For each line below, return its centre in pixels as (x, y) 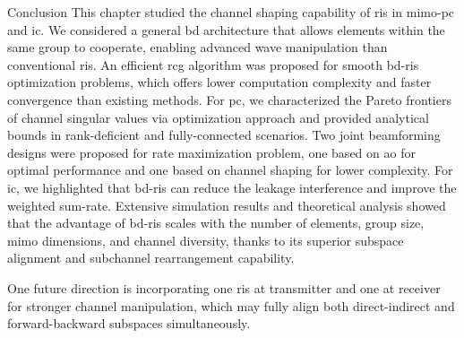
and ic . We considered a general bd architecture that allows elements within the (226, 29)
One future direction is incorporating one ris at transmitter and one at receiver (224, 287)
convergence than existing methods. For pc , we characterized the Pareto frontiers (229, 99)
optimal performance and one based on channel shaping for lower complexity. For (230, 170)
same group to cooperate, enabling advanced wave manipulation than (198, 47)
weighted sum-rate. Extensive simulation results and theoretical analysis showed (227, 205)
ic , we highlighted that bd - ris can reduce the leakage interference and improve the (232, 187)
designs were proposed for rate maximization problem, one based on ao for (211, 152)
